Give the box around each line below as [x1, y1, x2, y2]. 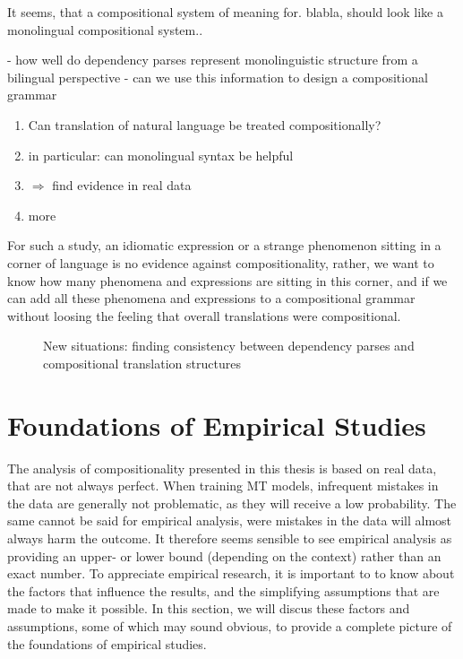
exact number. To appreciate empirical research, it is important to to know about [7, 564, 455, 583]
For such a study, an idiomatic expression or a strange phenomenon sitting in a [7, 236, 442, 255]
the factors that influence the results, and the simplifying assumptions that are [7, 581, 440, 600]
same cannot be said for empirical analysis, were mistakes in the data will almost [7, 511, 452, 530]
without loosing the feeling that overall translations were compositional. [7, 306, 401, 325]
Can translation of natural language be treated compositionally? [28, 115, 382, 134]
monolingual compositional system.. [7, 20, 203, 39]
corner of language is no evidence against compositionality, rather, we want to [7, 253, 434, 272]
